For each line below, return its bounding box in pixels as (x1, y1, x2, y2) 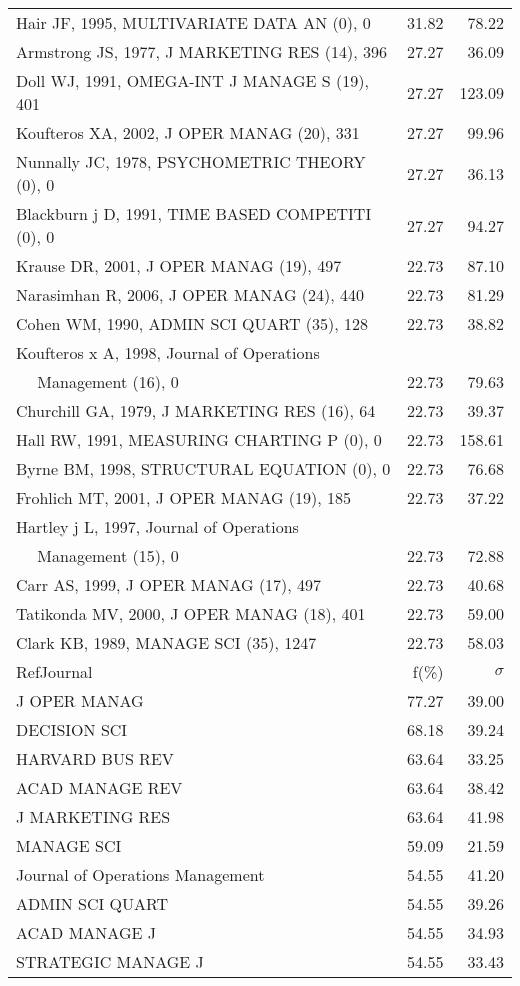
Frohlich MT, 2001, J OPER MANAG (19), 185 (16, 486, 352, 509)
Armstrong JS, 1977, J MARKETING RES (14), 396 (16, 40, 387, 63)
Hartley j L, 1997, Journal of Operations (16, 515, 299, 538)
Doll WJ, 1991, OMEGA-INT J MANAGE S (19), (16, 69, 369, 92)
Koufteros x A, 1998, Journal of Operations (16, 341, 320, 364)
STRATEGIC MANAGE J (16, 950, 204, 973)
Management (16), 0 (37, 370, 179, 393)
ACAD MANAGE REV (16, 776, 183, 799)
